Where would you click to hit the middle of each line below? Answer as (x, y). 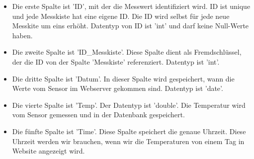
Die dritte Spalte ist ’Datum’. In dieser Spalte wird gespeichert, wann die (123, 78)
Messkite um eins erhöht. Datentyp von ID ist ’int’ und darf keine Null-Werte (130, 26)
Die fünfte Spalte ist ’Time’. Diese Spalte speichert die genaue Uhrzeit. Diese (129, 131)
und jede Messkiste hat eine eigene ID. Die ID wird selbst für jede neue (121, 16)
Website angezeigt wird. (48, 151)
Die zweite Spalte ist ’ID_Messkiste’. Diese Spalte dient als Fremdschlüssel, (127, 52)
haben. (22, 35)
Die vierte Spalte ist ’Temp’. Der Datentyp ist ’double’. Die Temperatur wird (129, 105)
